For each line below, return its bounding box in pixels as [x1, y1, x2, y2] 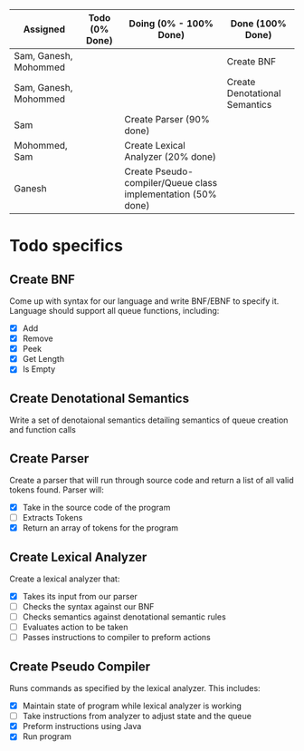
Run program [22, 731, 72, 742]
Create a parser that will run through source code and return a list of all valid [9, 474, 294, 485]
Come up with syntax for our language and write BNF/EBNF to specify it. [9, 296, 280, 307]
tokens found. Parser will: [9, 484, 104, 495]
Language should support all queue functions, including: [9, 306, 220, 316]
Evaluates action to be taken [22, 621, 128, 633]
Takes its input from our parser [22, 590, 138, 601]
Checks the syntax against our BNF [22, 601, 155, 611]
